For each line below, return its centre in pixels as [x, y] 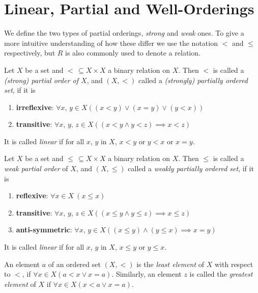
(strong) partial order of [41, 80]
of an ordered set [74, 264]
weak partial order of [36, 168]
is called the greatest [221, 274]
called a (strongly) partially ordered [193, 80]
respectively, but [30, 53]
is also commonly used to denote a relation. [133, 53]
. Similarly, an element [147, 274]
